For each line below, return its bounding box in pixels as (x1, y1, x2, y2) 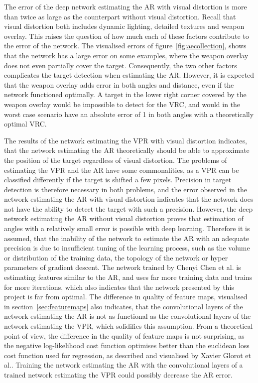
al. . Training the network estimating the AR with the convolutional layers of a (4, 360, 243, 370)
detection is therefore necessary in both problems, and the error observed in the (4, 184, 247, 194)
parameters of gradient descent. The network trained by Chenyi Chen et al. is (4, 262, 241, 272)
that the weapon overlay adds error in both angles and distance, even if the (4, 79, 234, 90)
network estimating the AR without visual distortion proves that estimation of (4, 213, 244, 224)
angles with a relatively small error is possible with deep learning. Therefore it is (4, 223, 250, 234)
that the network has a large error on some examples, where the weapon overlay (4, 50, 249, 60)
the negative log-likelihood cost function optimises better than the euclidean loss (4, 340, 250, 351)
